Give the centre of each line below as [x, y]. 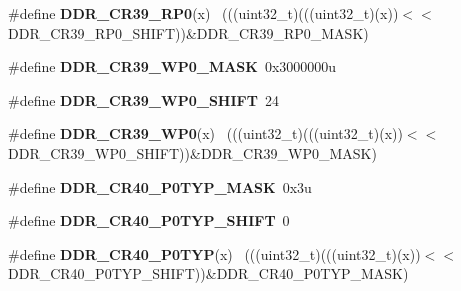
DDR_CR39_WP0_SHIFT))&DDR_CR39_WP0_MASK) [192, 152]
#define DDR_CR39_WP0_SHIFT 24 [143, 99]
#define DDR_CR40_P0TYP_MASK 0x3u [160, 186]
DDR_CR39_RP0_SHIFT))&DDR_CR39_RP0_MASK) [188, 32]
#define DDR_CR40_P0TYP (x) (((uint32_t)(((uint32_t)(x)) [214, 253]
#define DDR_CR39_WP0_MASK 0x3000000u [172, 66]
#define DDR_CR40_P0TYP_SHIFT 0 [149, 220]
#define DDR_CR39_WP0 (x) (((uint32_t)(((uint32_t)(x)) [205, 133]
